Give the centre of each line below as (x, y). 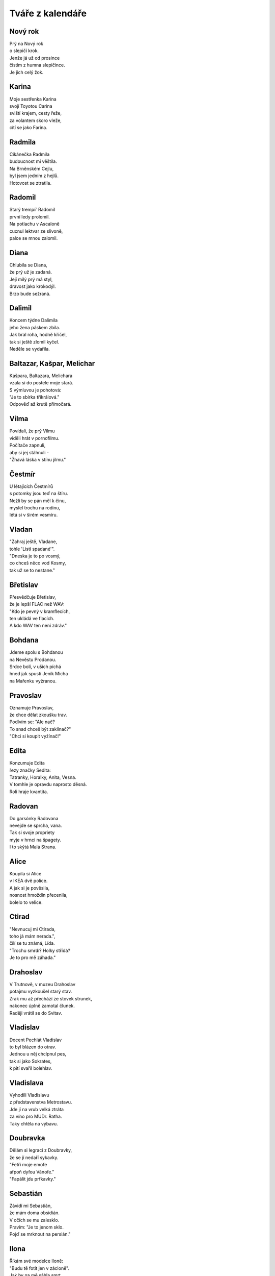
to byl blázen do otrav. (33, 1047)
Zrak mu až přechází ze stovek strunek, (51, 998)
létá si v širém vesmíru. (34, 515)
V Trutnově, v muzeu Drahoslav (43, 985)
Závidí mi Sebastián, (31, 1206)
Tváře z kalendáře (48, 13)
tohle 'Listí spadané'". (32, 549)
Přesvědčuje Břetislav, (33, 597)
